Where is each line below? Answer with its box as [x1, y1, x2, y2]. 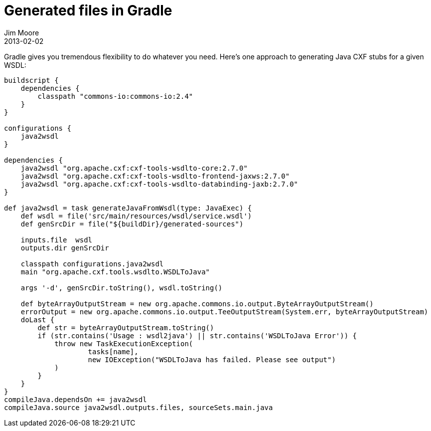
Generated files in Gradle [4, 2, 172, 19]
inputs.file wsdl [20, 235, 93, 244]
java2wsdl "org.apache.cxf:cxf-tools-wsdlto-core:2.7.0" [20, 164, 248, 172]
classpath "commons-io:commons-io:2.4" [37, 92, 193, 100]
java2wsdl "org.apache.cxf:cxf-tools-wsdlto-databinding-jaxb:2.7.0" [20, 180, 298, 188]
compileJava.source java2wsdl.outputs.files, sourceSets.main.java [4, 403, 273, 412]
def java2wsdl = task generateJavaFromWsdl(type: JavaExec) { [4, 204, 252, 212]
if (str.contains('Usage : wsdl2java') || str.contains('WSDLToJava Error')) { [37, 331, 357, 340]
